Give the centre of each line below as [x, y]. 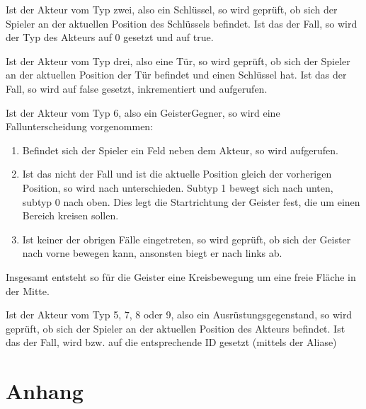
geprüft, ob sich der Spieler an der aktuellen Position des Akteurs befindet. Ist [176, 328]
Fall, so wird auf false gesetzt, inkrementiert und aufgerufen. [137, 88]
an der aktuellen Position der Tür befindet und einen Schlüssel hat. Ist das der [176, 75]
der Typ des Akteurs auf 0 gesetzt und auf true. [110, 37]
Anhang [45, 391]
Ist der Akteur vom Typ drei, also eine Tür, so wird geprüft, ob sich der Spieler [178, 61]
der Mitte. [28, 290]
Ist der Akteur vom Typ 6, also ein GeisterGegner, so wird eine [143, 112]
